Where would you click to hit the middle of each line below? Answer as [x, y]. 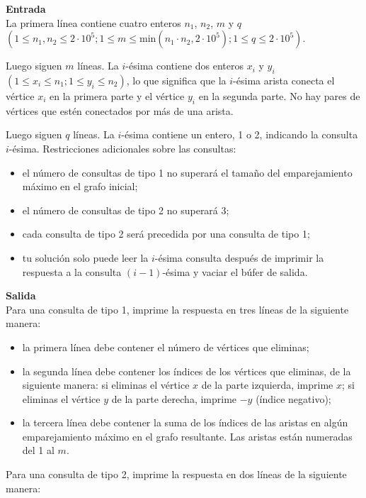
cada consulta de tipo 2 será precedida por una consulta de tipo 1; [166, 234]
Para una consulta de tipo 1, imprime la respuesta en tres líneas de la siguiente [177, 309]
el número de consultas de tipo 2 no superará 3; [126, 210]
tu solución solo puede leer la [85, 257]
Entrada [26, 9]
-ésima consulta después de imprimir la [239, 257]
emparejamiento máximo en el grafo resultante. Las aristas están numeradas [187, 436]
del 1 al [38, 450]
